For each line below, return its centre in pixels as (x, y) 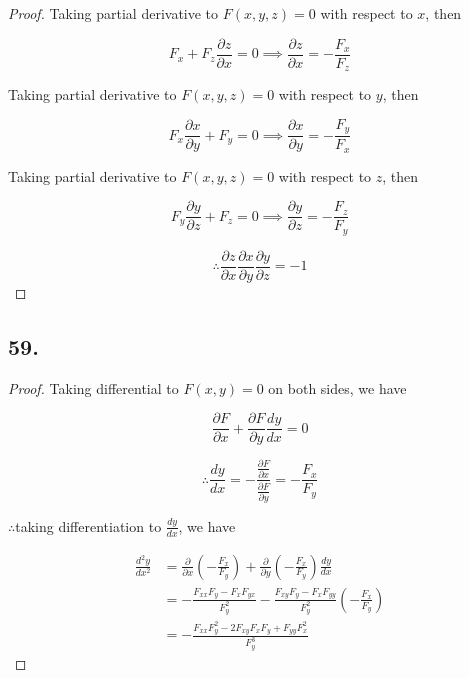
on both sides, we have (337, 387)
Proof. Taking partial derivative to (113, 13)
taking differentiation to (88, 525)
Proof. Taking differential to (93, 387)
